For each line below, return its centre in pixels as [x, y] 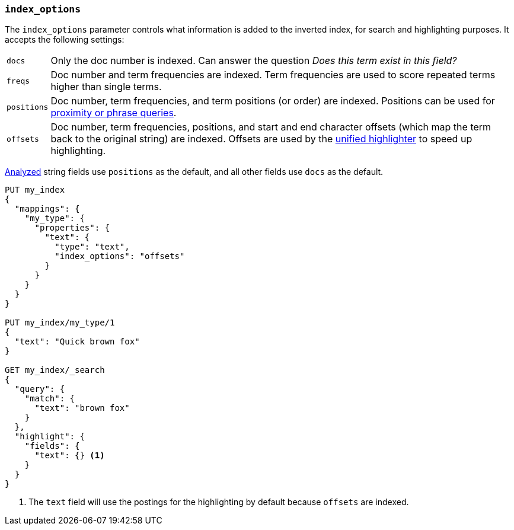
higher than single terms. [106, 87]
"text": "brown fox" [82, 408]
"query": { [40, 389]
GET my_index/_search [55, 370]
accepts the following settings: [65, 40]
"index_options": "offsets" [120, 256]
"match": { [50, 399]
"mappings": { [47, 209]
